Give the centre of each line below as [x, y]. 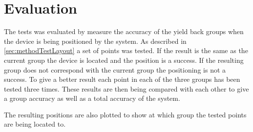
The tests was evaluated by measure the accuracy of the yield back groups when [124, 31]
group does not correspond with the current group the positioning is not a [115, 69]
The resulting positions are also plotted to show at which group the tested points [125, 114]
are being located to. [35, 124]
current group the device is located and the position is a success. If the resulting [124, 60]
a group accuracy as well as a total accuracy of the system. [92, 98]
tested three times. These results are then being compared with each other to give [126, 88]
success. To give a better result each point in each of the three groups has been [122, 79]
